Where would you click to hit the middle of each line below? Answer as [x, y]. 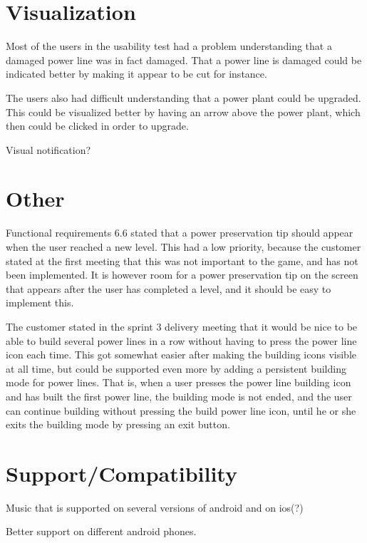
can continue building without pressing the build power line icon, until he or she [181, 410]
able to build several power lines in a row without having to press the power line [181, 340]
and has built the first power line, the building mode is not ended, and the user [179, 396]
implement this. [40, 302]
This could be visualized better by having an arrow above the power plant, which [183, 112]
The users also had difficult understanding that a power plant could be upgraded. [183, 97]
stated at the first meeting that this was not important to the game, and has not [182, 260]
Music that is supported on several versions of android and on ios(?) [155, 507]
